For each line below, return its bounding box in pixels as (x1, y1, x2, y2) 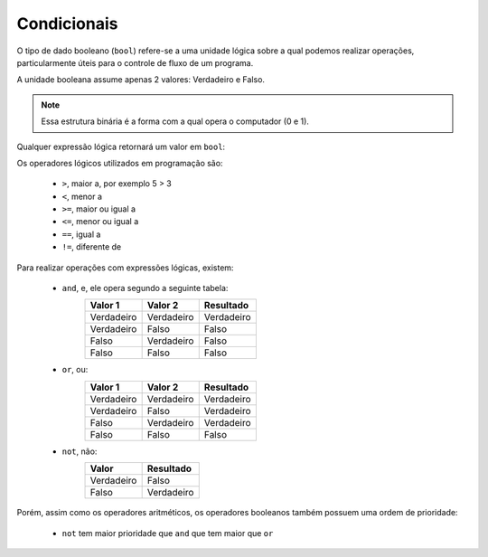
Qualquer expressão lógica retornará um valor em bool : (16, 141, 226, 152)
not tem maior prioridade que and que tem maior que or (61, 527, 274, 538)
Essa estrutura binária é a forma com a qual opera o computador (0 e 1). (41, 116, 309, 127)
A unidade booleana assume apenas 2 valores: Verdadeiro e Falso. (16, 74, 266, 85)
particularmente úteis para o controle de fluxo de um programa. (16, 57, 254, 68)
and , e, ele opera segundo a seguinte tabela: (61, 283, 229, 294)
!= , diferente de (61, 241, 122, 252)
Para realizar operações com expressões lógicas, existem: (16, 262, 234, 273)
